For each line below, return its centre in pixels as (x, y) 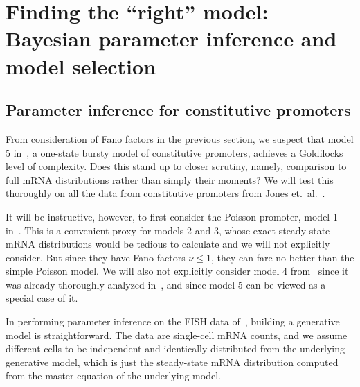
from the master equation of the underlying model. (113, 376)
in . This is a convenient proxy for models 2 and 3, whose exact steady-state (168, 230)
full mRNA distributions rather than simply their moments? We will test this (170, 179)
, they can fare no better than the (282, 257)
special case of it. (42, 298)
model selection (81, 66)
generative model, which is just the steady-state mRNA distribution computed (172, 362)
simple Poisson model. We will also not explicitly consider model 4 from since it (177, 271)
